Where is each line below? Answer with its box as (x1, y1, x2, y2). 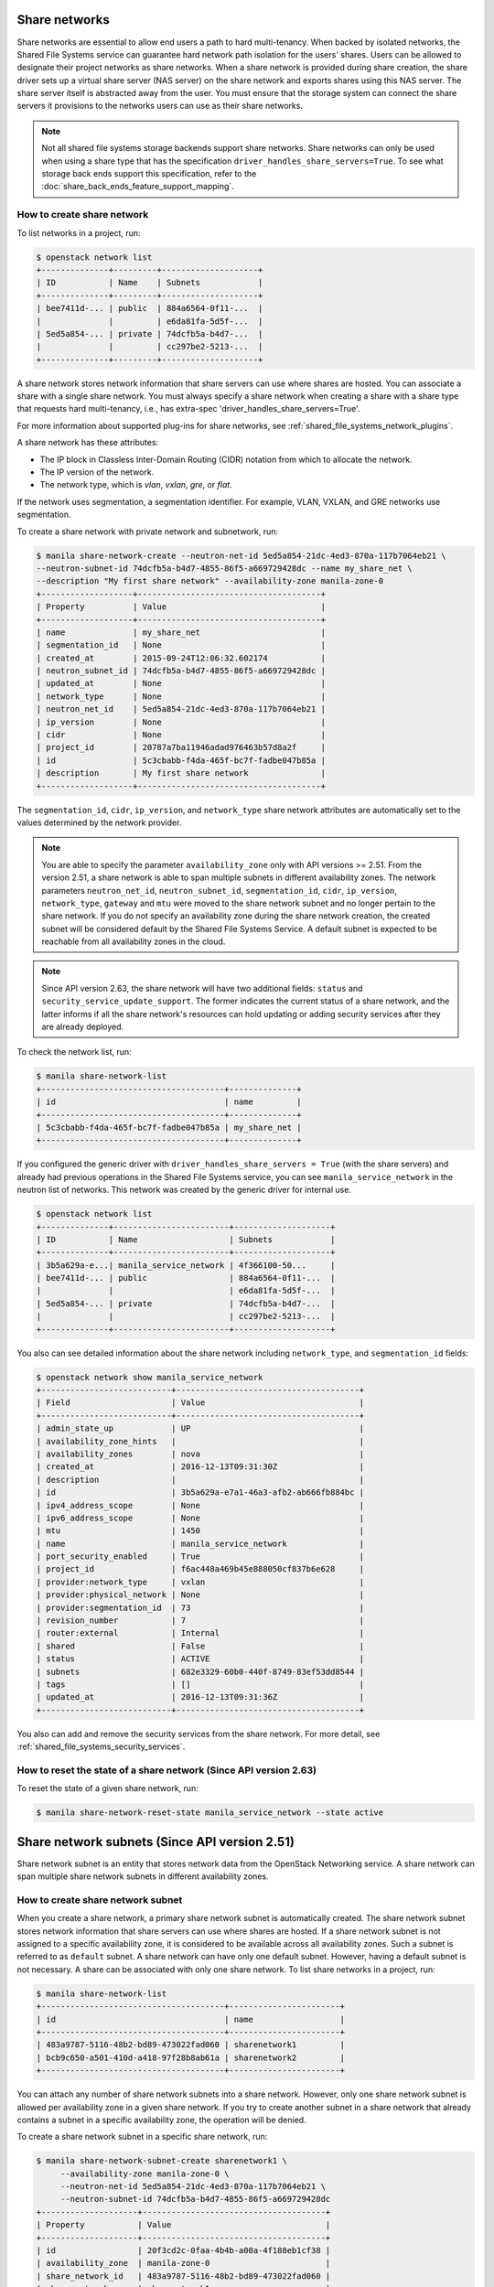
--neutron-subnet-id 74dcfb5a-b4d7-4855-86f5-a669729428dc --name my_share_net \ (36, 563, 413, 574)
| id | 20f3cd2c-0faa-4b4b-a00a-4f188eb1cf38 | (36, 2246, 331, 2256)
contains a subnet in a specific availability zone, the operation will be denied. (16, 2114, 306, 2125)
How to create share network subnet (16, 1894, 183, 1906)
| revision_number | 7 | (36, 1616, 365, 1626)
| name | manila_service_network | (36, 1538, 365, 1549)
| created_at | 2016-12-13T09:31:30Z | (36, 1462, 365, 1472)
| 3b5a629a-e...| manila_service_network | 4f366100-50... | (36, 1260, 336, 1271)
